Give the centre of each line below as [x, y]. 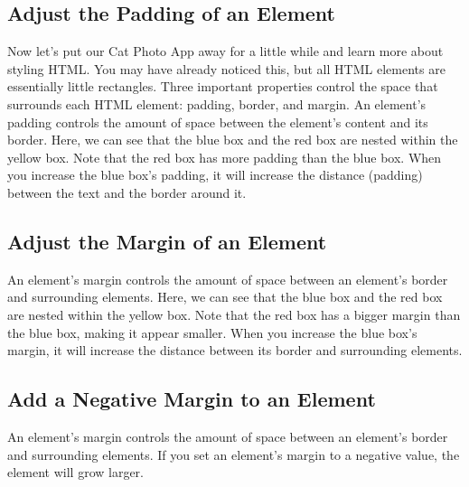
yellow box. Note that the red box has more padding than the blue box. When [225, 157]
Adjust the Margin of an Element [167, 241]
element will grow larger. [75, 472]
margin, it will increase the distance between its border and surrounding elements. [235, 350]
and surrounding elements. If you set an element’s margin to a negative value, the [234, 454]
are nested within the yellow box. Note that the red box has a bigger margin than [234, 314]
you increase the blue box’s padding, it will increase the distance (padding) [215, 175]
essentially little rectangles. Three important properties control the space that [223, 86]
